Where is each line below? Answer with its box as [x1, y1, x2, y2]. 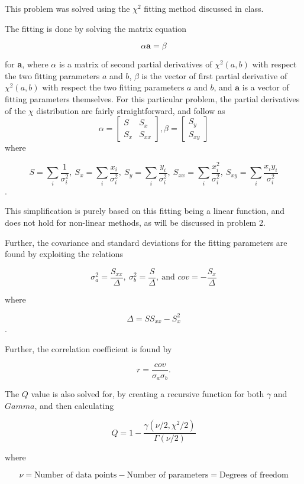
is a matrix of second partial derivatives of [59, 58, 212, 70]
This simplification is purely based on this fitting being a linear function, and [5, 204, 285, 217]
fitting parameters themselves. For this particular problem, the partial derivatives [5, 92, 300, 105]
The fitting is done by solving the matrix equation [5, 22, 187, 34]
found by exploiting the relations [5, 248, 124, 260]
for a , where [5, 58, 48, 70]
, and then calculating [34, 399, 114, 411]
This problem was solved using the [5, 2, 130, 14]
